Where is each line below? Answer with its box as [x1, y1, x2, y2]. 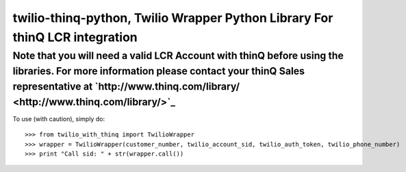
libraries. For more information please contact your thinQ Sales [12, 65, 305, 77]
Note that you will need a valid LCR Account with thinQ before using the [12, 49, 344, 62]
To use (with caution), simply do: [12, 114, 105, 123]
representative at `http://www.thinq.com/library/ [12, 79, 240, 93]
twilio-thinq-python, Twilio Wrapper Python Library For [12, 10, 333, 25]
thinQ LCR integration [12, 29, 138, 45]
